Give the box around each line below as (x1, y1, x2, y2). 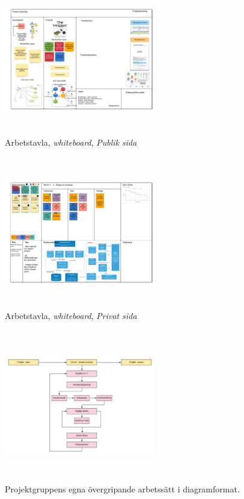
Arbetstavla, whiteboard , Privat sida (5, 309, 137, 321)
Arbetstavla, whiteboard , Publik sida (5, 135, 137, 148)
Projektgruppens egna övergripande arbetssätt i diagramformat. (5, 482, 240, 495)
